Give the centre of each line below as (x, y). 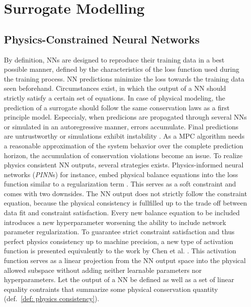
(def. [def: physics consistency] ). (52, 298)
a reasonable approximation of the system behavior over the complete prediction (124, 145)
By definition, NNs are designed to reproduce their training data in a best (114, 59)
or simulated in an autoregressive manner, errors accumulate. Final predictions (121, 126)
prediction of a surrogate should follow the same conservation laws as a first (117, 107)
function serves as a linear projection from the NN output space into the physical (125, 260)
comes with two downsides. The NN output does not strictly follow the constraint (125, 193)
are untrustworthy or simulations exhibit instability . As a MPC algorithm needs (124, 136)
